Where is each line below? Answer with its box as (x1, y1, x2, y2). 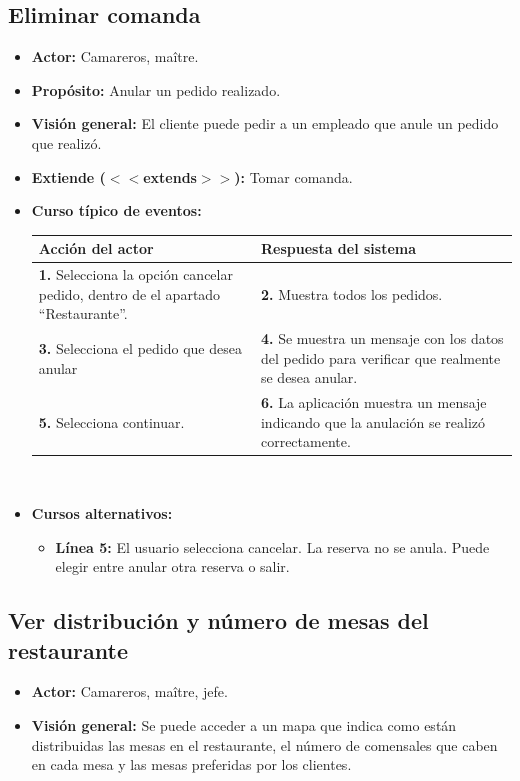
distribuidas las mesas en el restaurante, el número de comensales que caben (31, 734, 498, 755)
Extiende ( (31, 166, 106, 187)
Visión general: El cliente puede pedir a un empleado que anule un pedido (31, 113, 499, 134)
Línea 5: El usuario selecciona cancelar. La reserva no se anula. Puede (55, 536, 490, 557)
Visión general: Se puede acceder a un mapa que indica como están (31, 715, 457, 736)
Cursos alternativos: (31, 503, 173, 524)
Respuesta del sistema (260, 238, 417, 259)
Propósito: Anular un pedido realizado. (31, 79, 281, 100)
